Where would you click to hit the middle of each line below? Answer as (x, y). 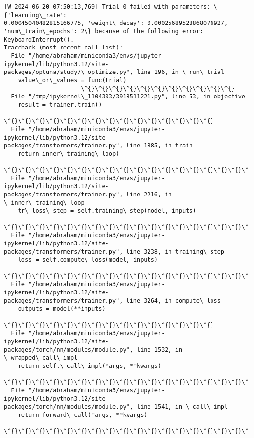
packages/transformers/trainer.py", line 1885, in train (98, 146)
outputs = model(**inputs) (62, 309)
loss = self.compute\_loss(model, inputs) (88, 260)
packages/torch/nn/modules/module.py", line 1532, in (93, 350)
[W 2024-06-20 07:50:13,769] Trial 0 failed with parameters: (107, 7)
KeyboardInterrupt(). (39, 39)
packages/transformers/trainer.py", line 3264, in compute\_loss (112, 301)
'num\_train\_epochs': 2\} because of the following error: (104, 31)
